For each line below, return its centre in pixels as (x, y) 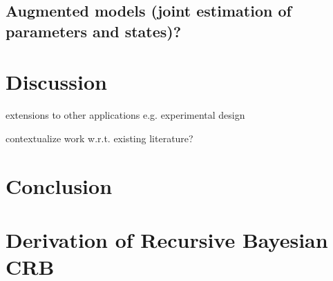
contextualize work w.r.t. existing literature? (99, 138)
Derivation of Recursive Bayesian (167, 240)
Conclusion (59, 185)
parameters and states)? (94, 31)
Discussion (56, 82)
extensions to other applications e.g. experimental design (125, 115)
